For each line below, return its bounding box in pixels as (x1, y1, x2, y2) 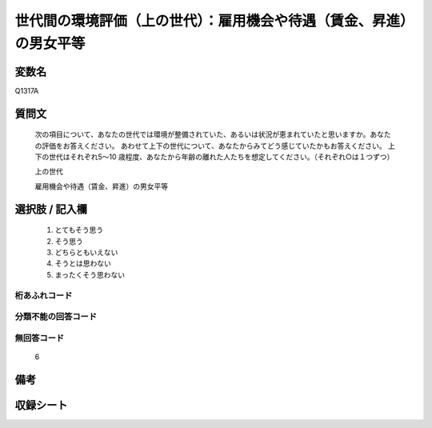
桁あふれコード (14, 290, 73, 301)
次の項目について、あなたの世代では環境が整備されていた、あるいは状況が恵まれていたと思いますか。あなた (34, 130, 391, 139)
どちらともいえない (54, 248, 118, 258)
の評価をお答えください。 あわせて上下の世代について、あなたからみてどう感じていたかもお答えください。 (34, 141, 386, 150)
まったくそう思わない (54, 270, 126, 279)
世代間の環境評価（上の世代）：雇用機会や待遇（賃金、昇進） (14, 12, 415, 30)
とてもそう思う (54, 225, 104, 235)
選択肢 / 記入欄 (14, 202, 88, 216)
